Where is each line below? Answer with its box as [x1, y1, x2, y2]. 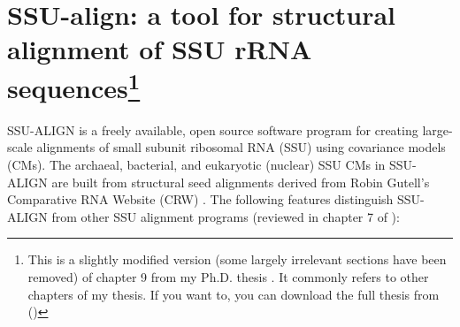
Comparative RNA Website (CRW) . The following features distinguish [7, 190, 394, 209]
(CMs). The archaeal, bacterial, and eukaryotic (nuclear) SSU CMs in [7, 156, 386, 174]
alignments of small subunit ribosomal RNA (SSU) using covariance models [36, 138, 446, 156]
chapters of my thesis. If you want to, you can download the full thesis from [27, 285, 440, 303]
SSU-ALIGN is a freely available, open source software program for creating [7, 120, 418, 139]
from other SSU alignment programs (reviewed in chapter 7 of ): [51, 207, 400, 225]
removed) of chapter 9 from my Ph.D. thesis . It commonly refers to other [27, 267, 429, 285]
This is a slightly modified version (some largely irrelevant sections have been [27, 250, 447, 269]
